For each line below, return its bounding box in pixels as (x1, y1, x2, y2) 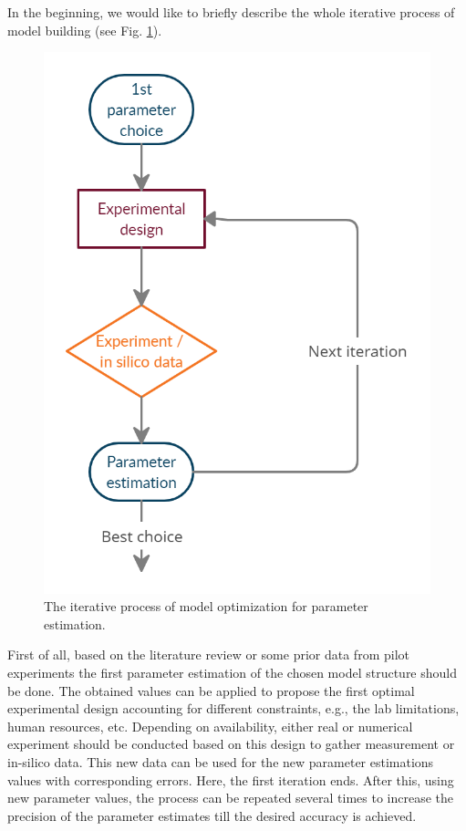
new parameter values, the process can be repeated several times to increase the (7, 788, 454, 807)
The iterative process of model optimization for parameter (44, 597, 368, 616)
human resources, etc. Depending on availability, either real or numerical (7, 716, 413, 735)
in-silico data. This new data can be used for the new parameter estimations (7, 753, 434, 771)
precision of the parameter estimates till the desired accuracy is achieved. (7, 805, 417, 825)
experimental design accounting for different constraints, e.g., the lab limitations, (7, 699, 460, 718)
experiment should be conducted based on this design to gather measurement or (7, 734, 455, 753)
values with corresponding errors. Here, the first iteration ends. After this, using (7, 770, 454, 789)
